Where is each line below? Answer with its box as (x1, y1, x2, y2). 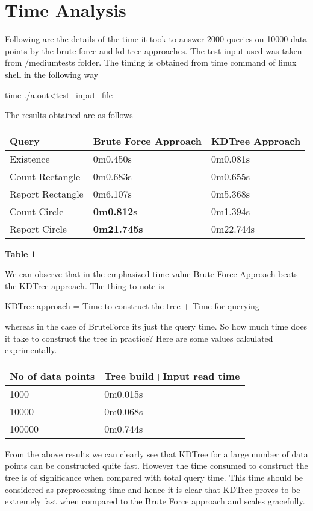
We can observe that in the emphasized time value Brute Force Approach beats (5, 268, 298, 280)
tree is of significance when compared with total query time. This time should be (5, 471, 303, 484)
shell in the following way (5, 67, 99, 80)
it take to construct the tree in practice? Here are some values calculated (5, 331, 273, 344)
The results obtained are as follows (5, 108, 133, 121)
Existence (10, 151, 50, 166)
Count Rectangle (10, 169, 81, 183)
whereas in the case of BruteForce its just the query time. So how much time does (5, 320, 308, 333)
